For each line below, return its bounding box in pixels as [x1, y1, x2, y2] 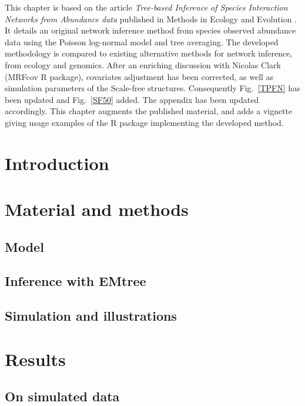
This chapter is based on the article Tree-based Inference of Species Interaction [5, 1, 288, 13]
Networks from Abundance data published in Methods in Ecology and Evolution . [5, 12, 297, 25]
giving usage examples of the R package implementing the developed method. [5, 116, 284, 128]
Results [5, 347, 66, 371]
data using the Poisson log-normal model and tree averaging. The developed [5, 35, 279, 48]
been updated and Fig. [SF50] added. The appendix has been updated [5, 93, 259, 105]
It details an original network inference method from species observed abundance [5, 24, 296, 36]
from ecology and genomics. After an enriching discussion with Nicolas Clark [5, 58, 281, 71]
